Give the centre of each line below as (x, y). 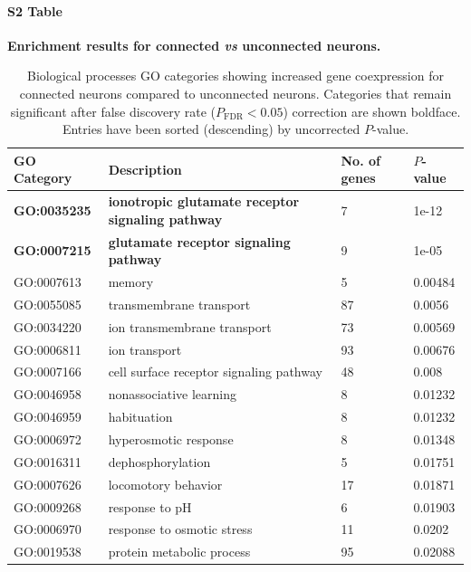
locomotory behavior (165, 484)
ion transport (145, 349)
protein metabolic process (179, 552)
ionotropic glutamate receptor (204, 201)
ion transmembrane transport (190, 326)
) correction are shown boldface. (372, 111)
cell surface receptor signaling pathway (215, 372)
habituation (140, 417)
